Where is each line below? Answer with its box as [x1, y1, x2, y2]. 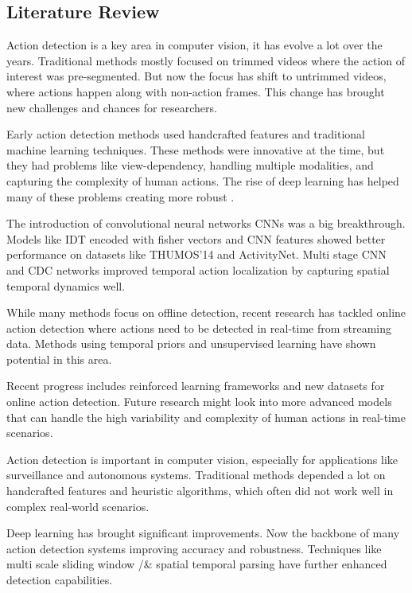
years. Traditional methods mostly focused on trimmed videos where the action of [6, 52, 406, 68]
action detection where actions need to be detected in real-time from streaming [6, 319, 392, 336]
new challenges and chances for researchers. [6, 99, 217, 115]
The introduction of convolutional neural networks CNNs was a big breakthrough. [6, 215, 406, 232]
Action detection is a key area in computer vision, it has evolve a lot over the [6, 37, 383, 53]
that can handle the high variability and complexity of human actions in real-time [6, 408, 406, 425]
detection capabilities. [6, 572, 113, 588]
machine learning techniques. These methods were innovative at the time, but [6, 141, 385, 158]
